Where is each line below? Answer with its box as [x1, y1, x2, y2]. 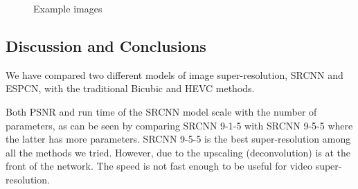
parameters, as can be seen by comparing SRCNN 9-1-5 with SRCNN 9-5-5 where [6, 118, 353, 132]
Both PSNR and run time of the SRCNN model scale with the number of [6, 104, 317, 118]
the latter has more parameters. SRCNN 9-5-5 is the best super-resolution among [6, 132, 351, 146]
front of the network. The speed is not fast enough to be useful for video [6, 159, 312, 173]
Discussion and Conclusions [6, 35, 206, 56]
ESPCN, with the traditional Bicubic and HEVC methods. [6, 81, 255, 96]
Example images [33, 1, 102, 15]
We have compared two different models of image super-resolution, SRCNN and [6, 67, 343, 82]
